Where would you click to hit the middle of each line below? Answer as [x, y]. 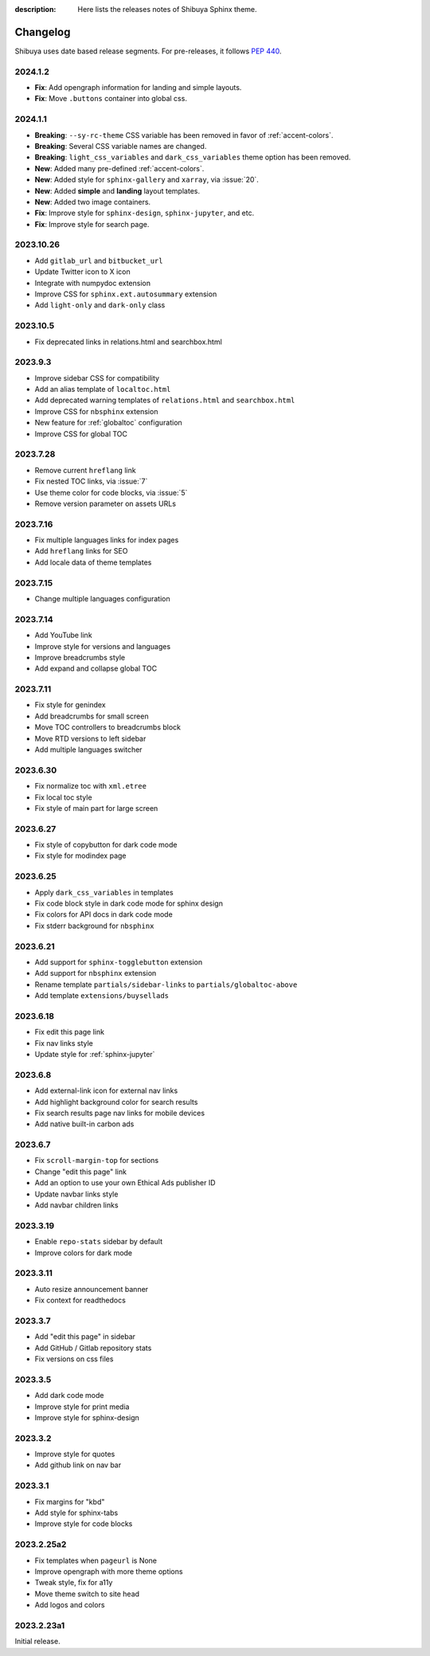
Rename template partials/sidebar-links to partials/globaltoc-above [166, 985]
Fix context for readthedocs [80, 1300]
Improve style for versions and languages [103, 646]
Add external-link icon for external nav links [106, 1090]
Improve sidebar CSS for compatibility [97, 378]
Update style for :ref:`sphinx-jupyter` [95, 1055]
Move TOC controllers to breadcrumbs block [108, 727]
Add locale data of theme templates [93, 562]
